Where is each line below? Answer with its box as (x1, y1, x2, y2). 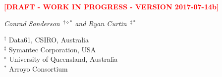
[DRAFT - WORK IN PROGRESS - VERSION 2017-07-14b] (4, 1, 219, 11)
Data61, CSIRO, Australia (8, 35, 89, 45)
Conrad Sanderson (4, 18, 60, 28)
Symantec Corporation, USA (8, 44, 96, 54)
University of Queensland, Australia (9, 54, 118, 64)
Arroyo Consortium (9, 63, 68, 74)
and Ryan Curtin (75, 18, 127, 28)
